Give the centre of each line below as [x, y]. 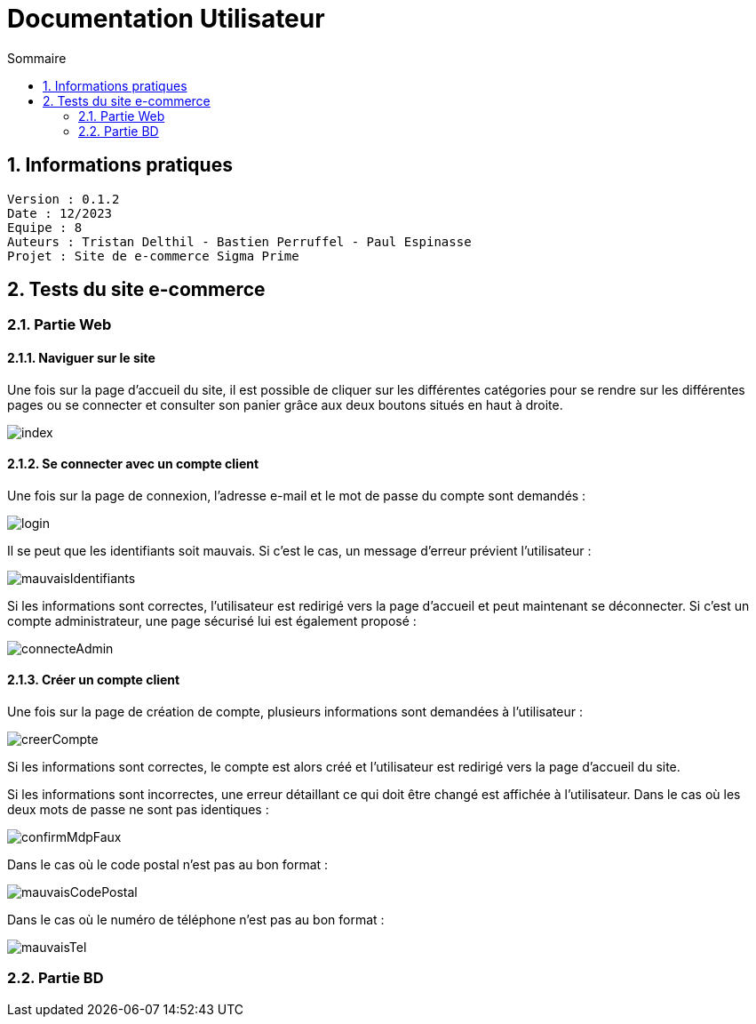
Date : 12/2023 [60, 213]
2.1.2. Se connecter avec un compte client [133, 464]
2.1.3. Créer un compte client [94, 680]
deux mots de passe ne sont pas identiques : [138, 810]
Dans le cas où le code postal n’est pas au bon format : [168, 865]
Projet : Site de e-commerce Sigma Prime [153, 256]
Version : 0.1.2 [64, 199]
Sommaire [37, 58]
